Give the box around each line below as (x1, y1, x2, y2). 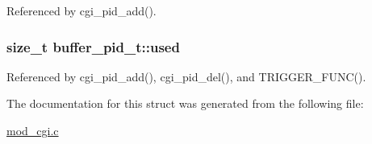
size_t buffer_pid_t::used (6, 36, 180, 56)
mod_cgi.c (6, 122, 59, 138)
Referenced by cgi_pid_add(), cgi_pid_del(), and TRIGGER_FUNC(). (6, 68, 366, 84)
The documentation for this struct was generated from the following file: (6, 95, 364, 112)
